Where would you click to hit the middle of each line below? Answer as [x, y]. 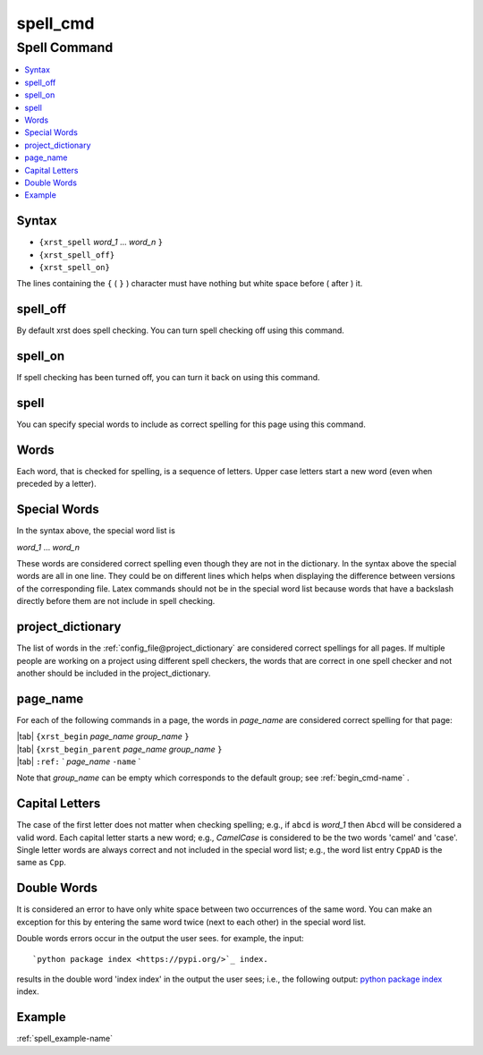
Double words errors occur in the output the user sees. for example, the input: [160, 939]
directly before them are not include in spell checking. [116, 601]
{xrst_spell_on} [75, 267]
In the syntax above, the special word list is [96, 531]
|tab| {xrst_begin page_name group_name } [103, 736]
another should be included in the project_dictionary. [114, 673]
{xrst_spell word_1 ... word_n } [101, 242]
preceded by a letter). [57, 484]
